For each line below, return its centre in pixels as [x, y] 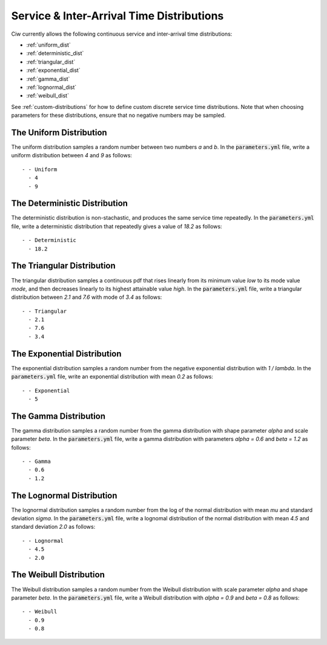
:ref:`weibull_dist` [48, 96]
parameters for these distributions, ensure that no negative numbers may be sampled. [119, 116]
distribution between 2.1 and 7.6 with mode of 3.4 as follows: [87, 297]
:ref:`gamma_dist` [48, 79]
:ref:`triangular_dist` [51, 62]
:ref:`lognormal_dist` [51, 87]
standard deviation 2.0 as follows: [53, 527]
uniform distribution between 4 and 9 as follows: [72, 156]
